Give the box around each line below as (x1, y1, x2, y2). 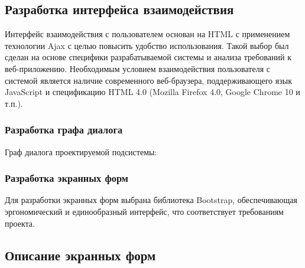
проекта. (5, 217, 35, 229)
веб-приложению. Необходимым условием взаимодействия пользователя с (5, 62, 270, 74)
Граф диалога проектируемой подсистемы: (5, 145, 157, 158)
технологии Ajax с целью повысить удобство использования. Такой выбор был (5, 39, 289, 51)
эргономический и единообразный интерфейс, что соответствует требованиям (5, 205, 284, 217)
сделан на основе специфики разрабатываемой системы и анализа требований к (5, 51, 291, 63)
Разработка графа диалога (5, 122, 123, 137)
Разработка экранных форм (5, 171, 128, 185)
